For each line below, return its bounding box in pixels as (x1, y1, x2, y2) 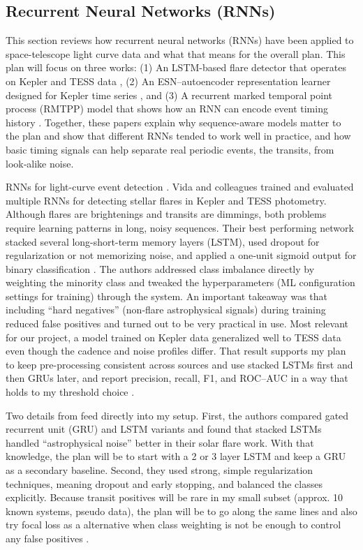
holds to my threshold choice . (6, 385, 135, 399)
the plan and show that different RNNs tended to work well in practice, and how (6, 128, 351, 143)
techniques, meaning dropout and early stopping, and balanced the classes (6, 476, 323, 491)
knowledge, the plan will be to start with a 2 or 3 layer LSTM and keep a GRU (6, 449, 346, 463)
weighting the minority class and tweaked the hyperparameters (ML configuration (6, 275, 355, 290)
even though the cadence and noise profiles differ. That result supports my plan (6, 343, 346, 358)
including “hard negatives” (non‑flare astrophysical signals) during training (6, 302, 326, 317)
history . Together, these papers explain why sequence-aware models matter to (6, 114, 341, 129)
